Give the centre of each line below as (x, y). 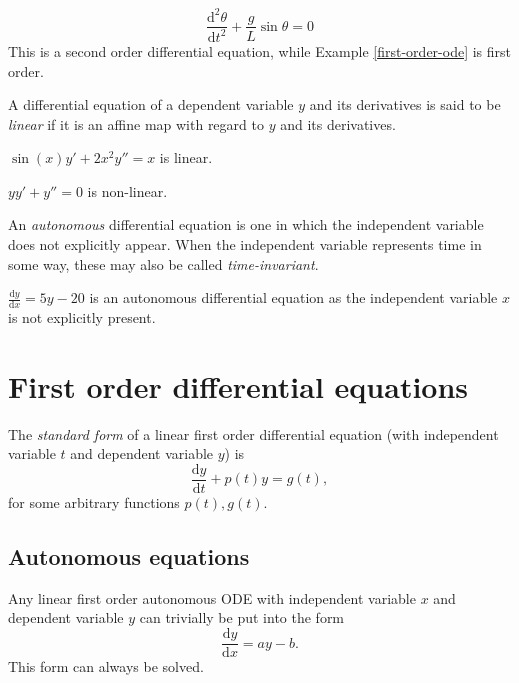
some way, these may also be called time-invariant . (163, 263)
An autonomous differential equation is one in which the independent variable (246, 224)
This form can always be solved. (106, 666)
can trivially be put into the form (242, 617)
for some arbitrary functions (94, 502)
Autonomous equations (129, 556)
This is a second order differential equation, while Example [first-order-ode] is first (260, 50)
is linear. (186, 157)
